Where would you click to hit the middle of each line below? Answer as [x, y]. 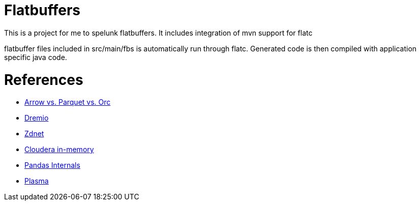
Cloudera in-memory [59, 150]
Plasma [37, 181]
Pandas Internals [52, 165]
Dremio [37, 118]
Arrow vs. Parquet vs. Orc [68, 102]
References [44, 80]
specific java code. [36, 57]
